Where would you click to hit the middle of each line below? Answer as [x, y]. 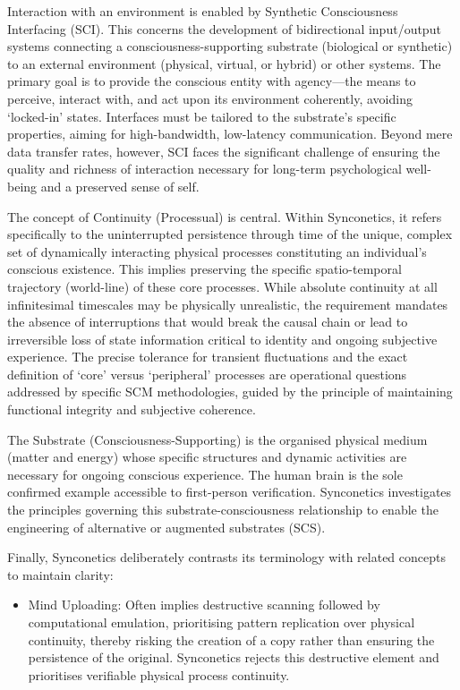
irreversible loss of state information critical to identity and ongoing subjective [222, 339]
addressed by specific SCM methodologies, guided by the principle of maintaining [230, 392]
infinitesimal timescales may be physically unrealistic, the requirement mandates [228, 304]
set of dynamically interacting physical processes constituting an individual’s [217, 251]
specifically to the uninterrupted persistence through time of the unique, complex [230, 234]
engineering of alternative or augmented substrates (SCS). [166, 527]
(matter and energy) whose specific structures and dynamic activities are [207, 457]
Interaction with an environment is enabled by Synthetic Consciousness [203, 11]
